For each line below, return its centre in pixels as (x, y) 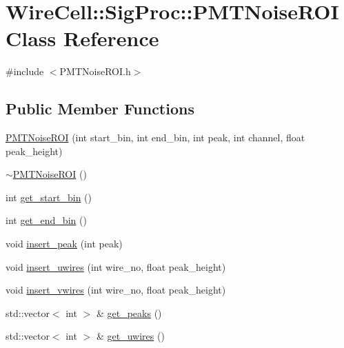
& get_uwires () (130, 336)
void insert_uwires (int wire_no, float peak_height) (116, 266)
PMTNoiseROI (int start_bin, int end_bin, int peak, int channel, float (155, 137)
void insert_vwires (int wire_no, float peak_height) (116, 290)
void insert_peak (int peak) (64, 244)
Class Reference (82, 38)
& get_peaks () (129, 313)
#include (25, 71)
